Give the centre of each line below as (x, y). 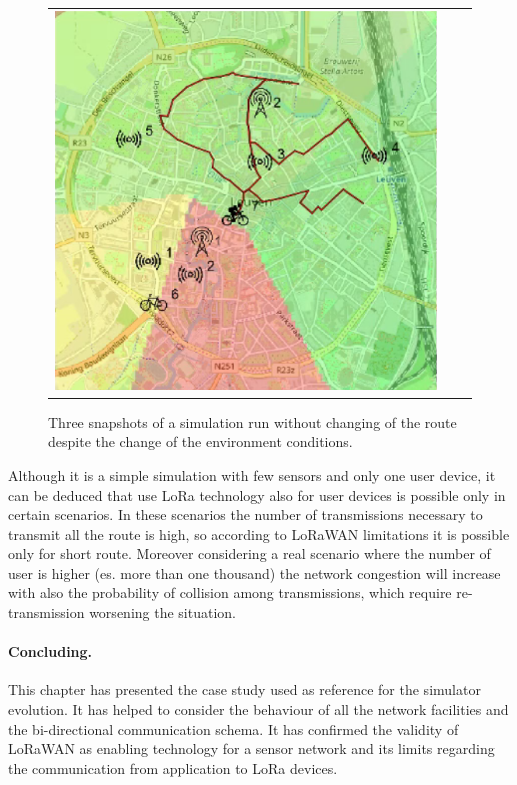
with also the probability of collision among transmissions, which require (230, 592)
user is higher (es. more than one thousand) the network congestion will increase (254, 572)
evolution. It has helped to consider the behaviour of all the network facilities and (258, 709)
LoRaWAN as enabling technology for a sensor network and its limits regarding (251, 748)
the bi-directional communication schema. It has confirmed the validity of (233, 728)
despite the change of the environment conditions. (200, 441)
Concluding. (50, 651)
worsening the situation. (162, 612)
